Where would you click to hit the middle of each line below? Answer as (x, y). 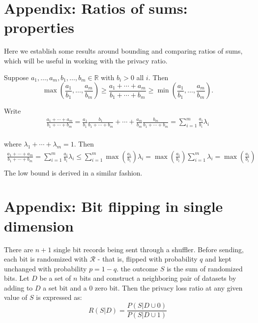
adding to (18, 287)
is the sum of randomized (205, 268)
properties (39, 27)
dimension (39, 225)
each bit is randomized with (46, 259)
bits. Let (17, 278)
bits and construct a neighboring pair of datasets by (158, 278)
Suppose (16, 77)
